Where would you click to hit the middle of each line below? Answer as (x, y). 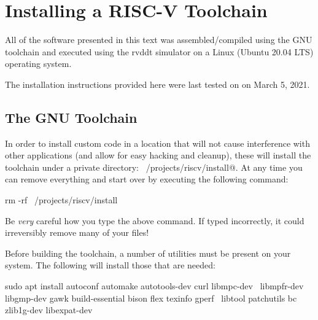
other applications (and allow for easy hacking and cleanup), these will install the (158, 155)
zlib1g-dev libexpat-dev (49, 310)
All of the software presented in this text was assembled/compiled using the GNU (159, 40)
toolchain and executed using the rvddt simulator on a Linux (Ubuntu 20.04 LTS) (159, 51)
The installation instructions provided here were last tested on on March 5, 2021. (157, 84)
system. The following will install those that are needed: (110, 265)
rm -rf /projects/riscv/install (61, 200)
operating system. (38, 64)
